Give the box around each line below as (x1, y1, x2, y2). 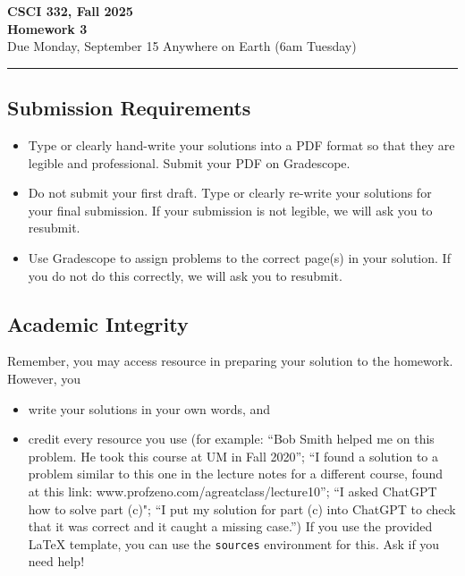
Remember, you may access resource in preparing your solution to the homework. (7, 352, 453, 370)
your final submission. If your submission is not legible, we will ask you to (28, 200, 433, 219)
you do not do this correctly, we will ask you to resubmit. (28, 266, 342, 284)
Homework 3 (7, 19, 88, 38)
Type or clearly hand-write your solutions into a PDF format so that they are (28, 135, 455, 154)
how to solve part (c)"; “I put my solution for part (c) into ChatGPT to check (28, 499, 456, 518)
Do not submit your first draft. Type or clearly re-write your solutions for (28, 183, 432, 202)
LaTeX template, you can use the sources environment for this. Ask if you (28, 534, 440, 553)
